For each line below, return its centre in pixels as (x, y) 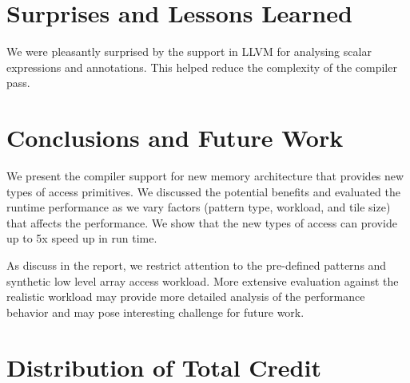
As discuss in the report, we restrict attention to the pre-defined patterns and (197, 265)
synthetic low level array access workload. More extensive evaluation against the (203, 280)
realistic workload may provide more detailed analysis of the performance (186, 296)
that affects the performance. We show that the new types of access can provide (202, 222)
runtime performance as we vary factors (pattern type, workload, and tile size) (199, 207)
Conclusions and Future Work (175, 138)
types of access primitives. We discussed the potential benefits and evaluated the (203, 191)
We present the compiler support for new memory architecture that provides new (205, 176)
